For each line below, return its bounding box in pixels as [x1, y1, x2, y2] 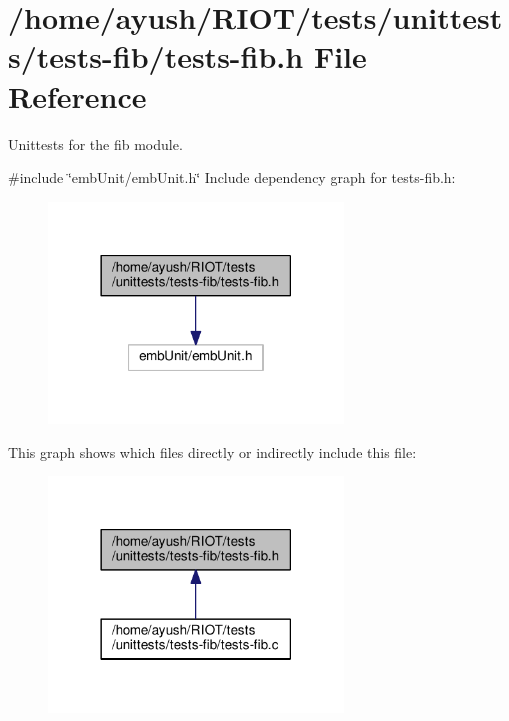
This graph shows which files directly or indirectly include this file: [8, 441, 417, 462]
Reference [8, 75, 147, 116]
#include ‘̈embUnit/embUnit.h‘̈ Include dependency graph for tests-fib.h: [8, 167, 456, 188]
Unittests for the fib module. [8, 133, 183, 154]
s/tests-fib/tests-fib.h [8, 36, 304, 77]
